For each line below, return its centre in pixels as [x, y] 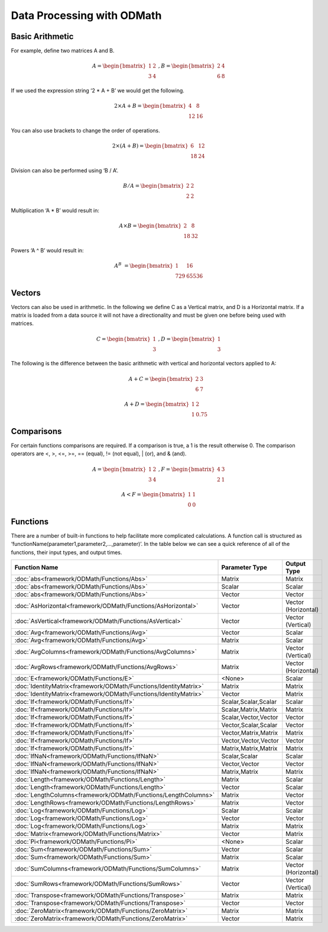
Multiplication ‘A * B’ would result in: [55, 210]
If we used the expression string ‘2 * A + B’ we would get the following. [98, 91]
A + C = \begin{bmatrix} [161, 379]
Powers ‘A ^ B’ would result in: [47, 250]
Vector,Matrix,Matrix [249, 733]
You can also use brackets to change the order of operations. [86, 131]
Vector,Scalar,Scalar [249, 725]
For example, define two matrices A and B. [63, 51]
